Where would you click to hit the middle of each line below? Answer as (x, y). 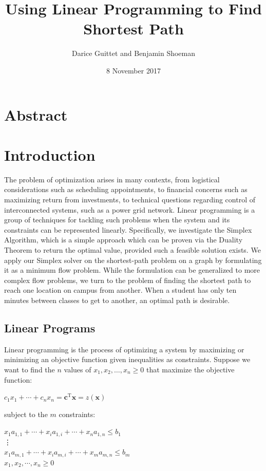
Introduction (50, 154)
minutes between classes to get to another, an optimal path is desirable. (117, 300)
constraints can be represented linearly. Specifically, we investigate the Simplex (128, 229)
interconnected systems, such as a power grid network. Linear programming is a (130, 209)
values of (78, 369)
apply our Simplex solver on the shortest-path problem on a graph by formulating (133, 260)
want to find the (30, 369)
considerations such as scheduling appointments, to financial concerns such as (126, 189)
